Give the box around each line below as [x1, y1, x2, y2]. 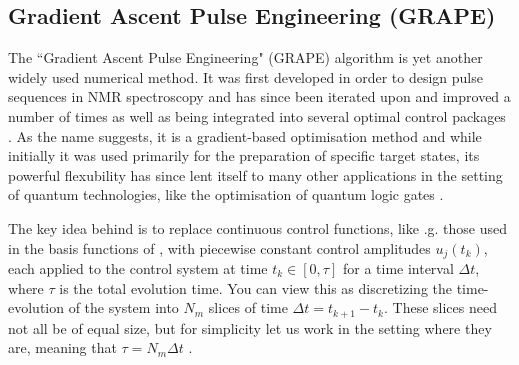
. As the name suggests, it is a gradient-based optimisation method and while [8, 125, 482, 146]
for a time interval [342, 258, 454, 278]
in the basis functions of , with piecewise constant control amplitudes [8, 237, 431, 258]
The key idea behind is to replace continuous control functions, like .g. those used [8, 217, 508, 238]
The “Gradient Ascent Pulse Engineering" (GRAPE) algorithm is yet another [8, 47, 483, 68]
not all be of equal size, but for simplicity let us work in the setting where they [8, 317, 492, 338]
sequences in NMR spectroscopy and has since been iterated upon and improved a [8, 86, 511, 107]
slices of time [208, 297, 288, 318]
